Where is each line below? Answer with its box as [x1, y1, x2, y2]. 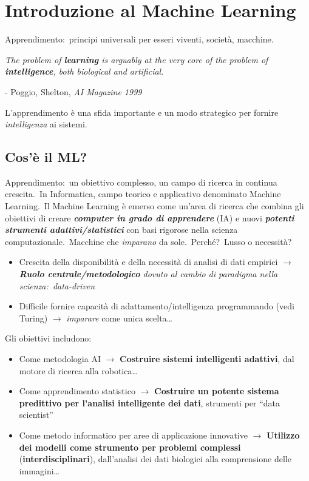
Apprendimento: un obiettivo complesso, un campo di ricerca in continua [5, 175, 277, 188]
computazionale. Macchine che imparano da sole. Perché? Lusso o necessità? [5, 235, 292, 247]
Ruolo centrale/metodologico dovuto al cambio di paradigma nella [19, 267, 278, 280]
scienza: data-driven [19, 279, 95, 292]
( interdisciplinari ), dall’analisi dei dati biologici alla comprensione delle [19, 452, 291, 465]
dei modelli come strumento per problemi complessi [19, 440, 241, 453]
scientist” [19, 408, 53, 421]
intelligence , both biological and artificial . [5, 65, 164, 78]
